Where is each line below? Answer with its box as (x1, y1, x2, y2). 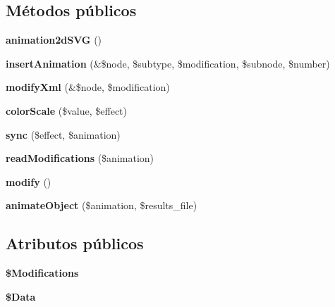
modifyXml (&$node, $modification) (6, 80, 170, 94)
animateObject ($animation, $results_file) (6, 198, 197, 213)
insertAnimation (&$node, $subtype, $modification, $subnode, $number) (6, 56, 330, 70)
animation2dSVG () (6, 32, 102, 47)
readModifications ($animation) (6, 151, 154, 165)
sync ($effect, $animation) (6, 127, 121, 142)
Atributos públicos (6, 232, 144, 254)
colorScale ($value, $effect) (6, 103, 128, 118)
